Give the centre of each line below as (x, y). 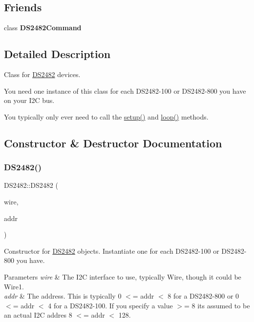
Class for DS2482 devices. (42, 74)
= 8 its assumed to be (217, 305)
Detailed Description (57, 54)
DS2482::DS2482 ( (31, 185)
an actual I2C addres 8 (38, 315)
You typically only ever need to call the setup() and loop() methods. (106, 116)
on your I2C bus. (29, 100)
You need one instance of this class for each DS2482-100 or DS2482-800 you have (125, 91)
